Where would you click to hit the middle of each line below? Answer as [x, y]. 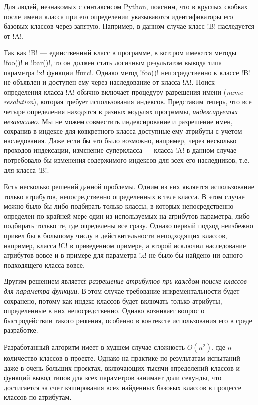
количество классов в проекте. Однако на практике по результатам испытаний [122, 358]
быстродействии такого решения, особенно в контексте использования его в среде [128, 320]
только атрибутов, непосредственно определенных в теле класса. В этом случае [124, 196]
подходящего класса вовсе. [44, 264]
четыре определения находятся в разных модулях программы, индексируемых [121, 111]
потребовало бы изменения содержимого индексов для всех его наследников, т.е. [127, 160]
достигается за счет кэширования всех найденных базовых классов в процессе [123, 387]
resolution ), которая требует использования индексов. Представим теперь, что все [128, 101]
